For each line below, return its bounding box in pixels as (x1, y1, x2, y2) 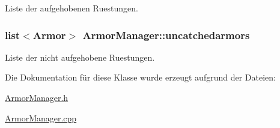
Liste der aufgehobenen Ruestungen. (5, 2, 138, 14)
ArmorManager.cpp (5, 111, 77, 124)
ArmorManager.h (5, 91, 68, 103)
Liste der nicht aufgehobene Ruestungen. (5, 50, 155, 63)
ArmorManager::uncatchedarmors (82, 27, 250, 42)
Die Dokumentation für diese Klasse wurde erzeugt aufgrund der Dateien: (5, 71, 276, 84)
